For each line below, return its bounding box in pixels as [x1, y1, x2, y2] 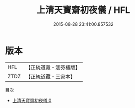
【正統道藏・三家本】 [25, 73, 76, 80]
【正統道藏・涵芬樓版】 [25, 64, 81, 71]
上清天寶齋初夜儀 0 [12, 97, 52, 103]
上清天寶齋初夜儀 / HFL [36, 4, 131, 16]
